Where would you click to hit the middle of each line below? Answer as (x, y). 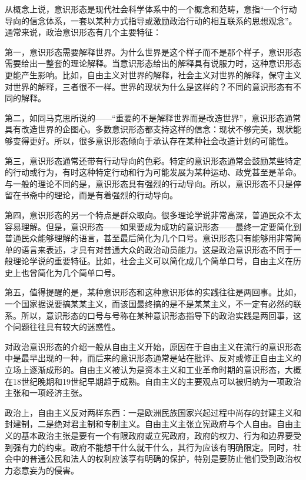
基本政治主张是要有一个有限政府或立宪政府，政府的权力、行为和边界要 (157, 435)
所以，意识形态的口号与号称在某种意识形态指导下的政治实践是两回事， (157, 315)
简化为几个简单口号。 (79, 272)
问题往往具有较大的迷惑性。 (66, 327)
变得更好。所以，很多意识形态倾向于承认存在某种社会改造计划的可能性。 (153, 140)
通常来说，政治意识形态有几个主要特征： (83, 32)
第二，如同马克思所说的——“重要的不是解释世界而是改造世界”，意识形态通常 (153, 117)
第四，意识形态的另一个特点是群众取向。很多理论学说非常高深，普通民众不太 (153, 214)
